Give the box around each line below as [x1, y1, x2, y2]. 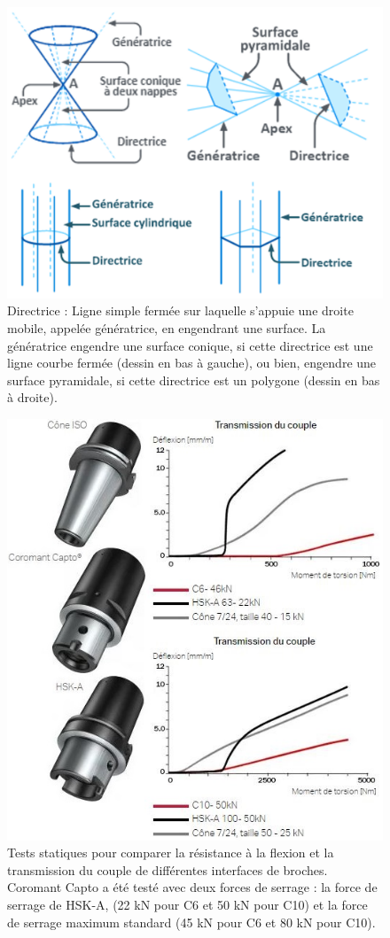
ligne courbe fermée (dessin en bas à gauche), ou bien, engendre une [7, 353, 377, 372]
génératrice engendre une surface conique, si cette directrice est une [7, 336, 373, 354]
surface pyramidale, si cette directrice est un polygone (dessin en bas [7, 370, 380, 389]
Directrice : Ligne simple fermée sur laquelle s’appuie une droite [7, 301, 354, 320]
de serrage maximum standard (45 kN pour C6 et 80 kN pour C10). [7, 912, 376, 931]
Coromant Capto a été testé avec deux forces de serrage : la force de [7, 878, 378, 896]
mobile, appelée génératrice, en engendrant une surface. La [7, 318, 326, 337]
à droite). [7, 388, 58, 407]
